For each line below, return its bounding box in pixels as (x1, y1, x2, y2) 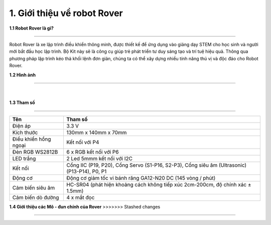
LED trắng (12, 155, 36, 162)
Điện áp (12, 122, 31, 129)
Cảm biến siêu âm (12, 184, 55, 191)
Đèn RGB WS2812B (12, 148, 58, 155)
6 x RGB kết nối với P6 (66, 148, 119, 155)
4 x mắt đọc (66, 194, 95, 201)
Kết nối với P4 (66, 139, 99, 146)
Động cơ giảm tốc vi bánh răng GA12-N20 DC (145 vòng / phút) (66, 174, 216, 181)
